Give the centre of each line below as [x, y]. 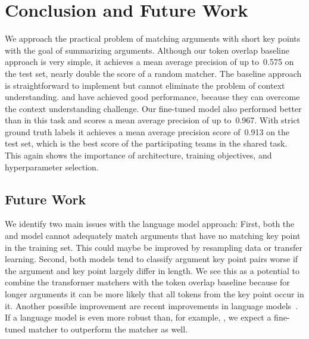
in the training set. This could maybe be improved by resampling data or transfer [154, 247]
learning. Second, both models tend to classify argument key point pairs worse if [152, 259]
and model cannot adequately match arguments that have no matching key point [153, 236]
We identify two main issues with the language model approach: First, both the [150, 224]
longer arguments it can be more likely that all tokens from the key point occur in [154, 294]
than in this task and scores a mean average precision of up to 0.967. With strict [153, 120]
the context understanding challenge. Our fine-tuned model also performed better [153, 108]
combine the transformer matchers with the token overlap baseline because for [147, 282]
